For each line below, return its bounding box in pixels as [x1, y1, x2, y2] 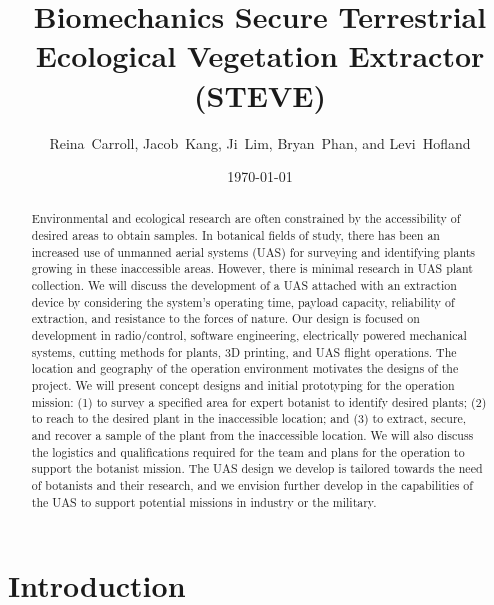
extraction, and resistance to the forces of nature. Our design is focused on [31, 310, 420, 327]
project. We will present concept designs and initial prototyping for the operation [31, 377, 455, 394]
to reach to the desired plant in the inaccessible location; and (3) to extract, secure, [31, 410, 467, 427]
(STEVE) [194, 74, 326, 115]
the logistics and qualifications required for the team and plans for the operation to [31, 443, 465, 460]
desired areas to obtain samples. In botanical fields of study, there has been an [31, 227, 440, 244]
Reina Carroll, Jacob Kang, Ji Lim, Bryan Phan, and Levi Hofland [49, 132, 471, 153]
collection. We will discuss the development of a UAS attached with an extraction [31, 277, 457, 294]
